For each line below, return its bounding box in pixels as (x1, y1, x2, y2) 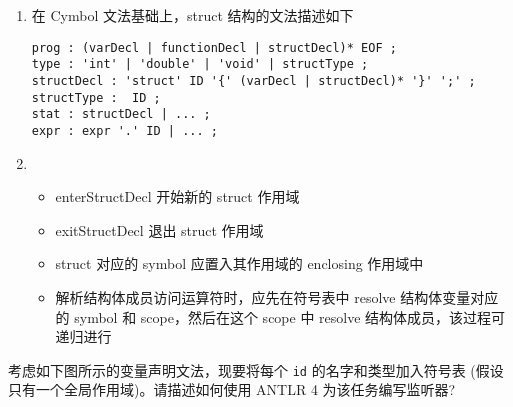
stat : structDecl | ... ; (31, 107, 211, 122)
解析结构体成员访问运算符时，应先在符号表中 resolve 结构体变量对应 (55, 286, 499, 307)
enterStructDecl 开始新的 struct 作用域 (55, 186, 300, 207)
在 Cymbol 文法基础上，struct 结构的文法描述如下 (31, 5, 354, 25)
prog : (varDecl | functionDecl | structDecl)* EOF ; (31, 40, 397, 55)
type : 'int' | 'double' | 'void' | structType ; (31, 57, 369, 72)
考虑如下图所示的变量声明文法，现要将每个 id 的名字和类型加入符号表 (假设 (8, 359, 504, 380)
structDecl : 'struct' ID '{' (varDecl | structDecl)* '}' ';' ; (31, 73, 476, 88)
